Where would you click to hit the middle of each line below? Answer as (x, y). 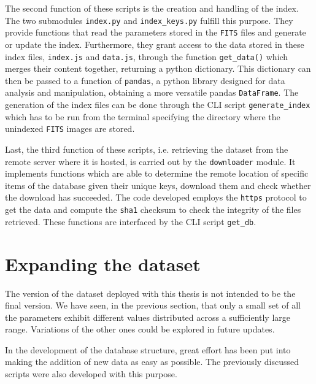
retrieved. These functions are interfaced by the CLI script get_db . (131, 221)
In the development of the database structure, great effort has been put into (148, 349)
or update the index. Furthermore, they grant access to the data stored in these (155, 44)
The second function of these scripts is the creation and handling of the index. (152, 8)
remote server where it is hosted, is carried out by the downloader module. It (150, 161)
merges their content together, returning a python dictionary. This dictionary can (158, 68)
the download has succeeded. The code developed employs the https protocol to (156, 197)
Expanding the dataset (103, 263)
